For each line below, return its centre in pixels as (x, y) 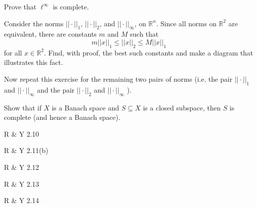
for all (13, 52)
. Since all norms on (186, 23)
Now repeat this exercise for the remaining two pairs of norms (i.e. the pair (118, 78)
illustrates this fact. (33, 62)
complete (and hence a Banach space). (62, 117)
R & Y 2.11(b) (26, 150)
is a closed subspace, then (182, 107)
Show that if (23, 107)
